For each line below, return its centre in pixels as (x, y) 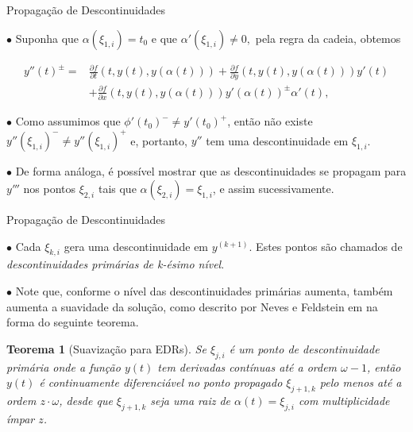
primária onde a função (64, 366)
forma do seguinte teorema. (73, 322)
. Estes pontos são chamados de (326, 246)
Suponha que (47, 38)
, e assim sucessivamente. (273, 188)
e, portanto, (159, 140)
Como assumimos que (68, 121)
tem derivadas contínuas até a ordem (247, 366)
